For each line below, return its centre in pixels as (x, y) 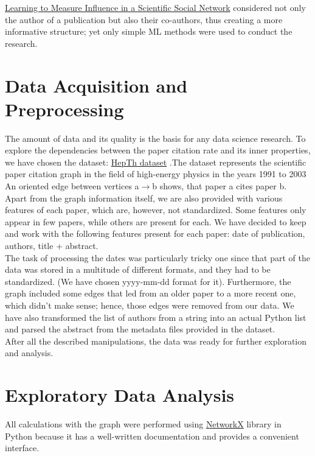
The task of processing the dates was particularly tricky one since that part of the (157, 257)
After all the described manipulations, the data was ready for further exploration (156, 341)
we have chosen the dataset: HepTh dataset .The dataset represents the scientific (156, 162)
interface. (22, 448)
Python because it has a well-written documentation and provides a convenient (152, 436)
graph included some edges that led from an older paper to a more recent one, (151, 293)
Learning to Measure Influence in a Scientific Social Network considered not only (155, 7)
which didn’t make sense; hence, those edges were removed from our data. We (150, 305)
